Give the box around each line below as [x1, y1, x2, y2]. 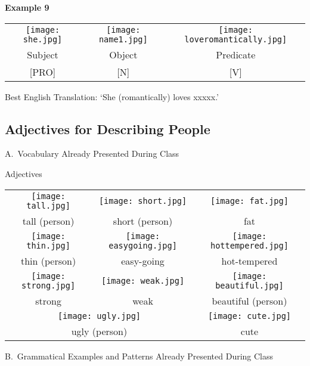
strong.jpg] [21, 280, 76, 290]
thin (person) [21, 253, 76, 268]
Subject [27, 47, 58, 61]
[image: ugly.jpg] [57, 311, 141, 321]
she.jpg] [23, 34, 63, 44]
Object [109, 47, 138, 61]
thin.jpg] [26, 240, 70, 250]
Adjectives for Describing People [5, 119, 210, 138]
